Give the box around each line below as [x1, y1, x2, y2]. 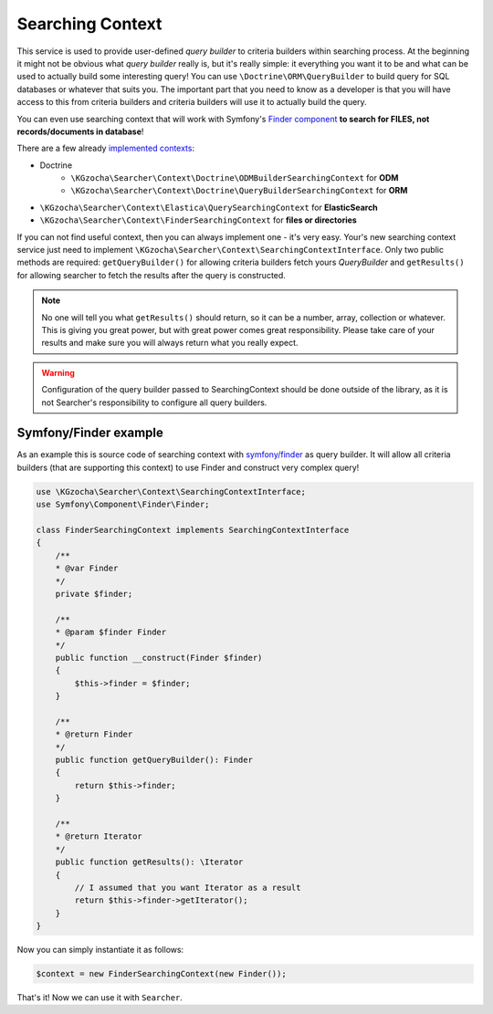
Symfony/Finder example [16, 425, 164, 441]
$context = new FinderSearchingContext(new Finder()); [36, 968, 287, 979]
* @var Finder [55, 563, 119, 574]
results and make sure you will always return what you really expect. [41, 338, 299, 349]
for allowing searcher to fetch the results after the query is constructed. [16, 269, 287, 280]
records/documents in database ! [16, 126, 144, 137]
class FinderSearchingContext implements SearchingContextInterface [36, 525, 350, 535]
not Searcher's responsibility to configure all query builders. [41, 397, 267, 408]
